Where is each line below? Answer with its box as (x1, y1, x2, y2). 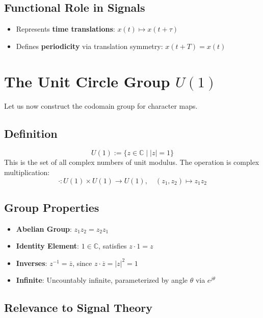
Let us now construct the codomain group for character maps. (4, 100, 198, 111)
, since (72, 257, 92, 268)
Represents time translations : (16, 23, 115, 34)
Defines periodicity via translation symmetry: (16, 40, 163, 51)
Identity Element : (16, 240, 79, 251)
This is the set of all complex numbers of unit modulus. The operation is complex (4, 157, 259, 167)
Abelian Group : (16, 223, 72, 234)
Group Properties (4, 199, 99, 215)
